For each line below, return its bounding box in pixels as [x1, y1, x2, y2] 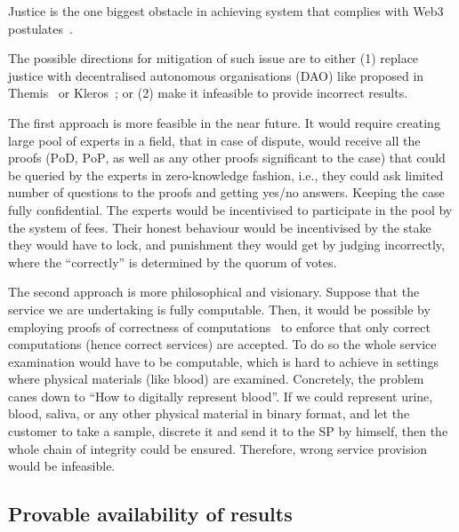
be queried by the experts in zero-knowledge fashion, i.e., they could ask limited [8, 165, 444, 184]
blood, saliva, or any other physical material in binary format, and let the [8, 404, 410, 423]
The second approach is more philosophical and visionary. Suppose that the [8, 282, 420, 301]
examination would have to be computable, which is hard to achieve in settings [8, 352, 439, 370]
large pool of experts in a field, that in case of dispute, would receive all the [8, 131, 421, 149]
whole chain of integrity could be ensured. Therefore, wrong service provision [8, 439, 428, 457]
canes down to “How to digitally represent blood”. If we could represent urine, [8, 386, 433, 405]
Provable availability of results [8, 500, 293, 528]
